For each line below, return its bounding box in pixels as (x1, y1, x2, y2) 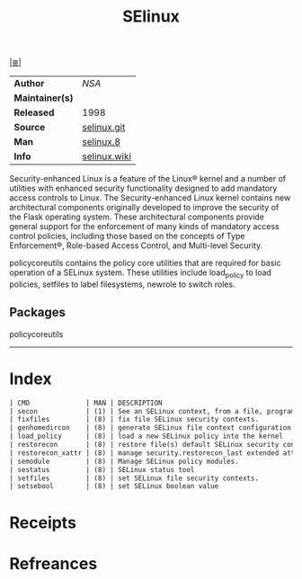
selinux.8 (82, 136, 121, 148)
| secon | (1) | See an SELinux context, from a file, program (9, 406, 296, 415)
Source (13, 121, 46, 134)
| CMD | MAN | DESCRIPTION (9, 398, 164, 407)
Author (13, 77, 45, 90)
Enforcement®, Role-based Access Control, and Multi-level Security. (9, 240, 263, 251)
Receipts (9, 512, 76, 532)
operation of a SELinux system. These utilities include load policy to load (9, 267, 272, 280)
